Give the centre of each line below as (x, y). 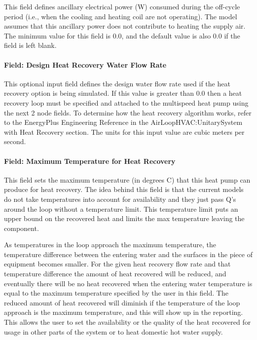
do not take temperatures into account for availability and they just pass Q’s (120, 199)
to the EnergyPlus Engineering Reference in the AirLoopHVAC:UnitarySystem (123, 122)
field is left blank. (30, 45)
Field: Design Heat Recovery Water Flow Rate (85, 64)
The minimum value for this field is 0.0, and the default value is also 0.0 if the (122, 35)
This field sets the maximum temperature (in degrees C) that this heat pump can (127, 179)
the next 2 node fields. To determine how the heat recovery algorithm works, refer (128, 112)
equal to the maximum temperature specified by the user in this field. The (116, 293)
